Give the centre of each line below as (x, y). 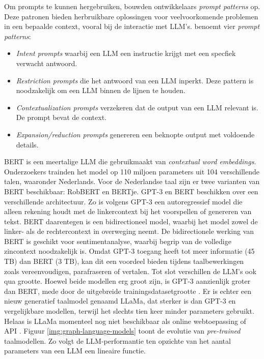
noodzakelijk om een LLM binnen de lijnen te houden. (101, 90)
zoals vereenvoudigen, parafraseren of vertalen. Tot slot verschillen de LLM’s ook (130, 271)
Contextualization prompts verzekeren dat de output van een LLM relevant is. (137, 107)
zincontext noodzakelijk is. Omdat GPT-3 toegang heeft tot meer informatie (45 (129, 251)
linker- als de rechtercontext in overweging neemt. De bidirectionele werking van (129, 231)
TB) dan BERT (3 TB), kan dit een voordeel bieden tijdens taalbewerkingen (124, 261)
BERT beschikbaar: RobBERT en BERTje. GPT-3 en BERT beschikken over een (131, 191)
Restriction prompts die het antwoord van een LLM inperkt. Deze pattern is (135, 80)
